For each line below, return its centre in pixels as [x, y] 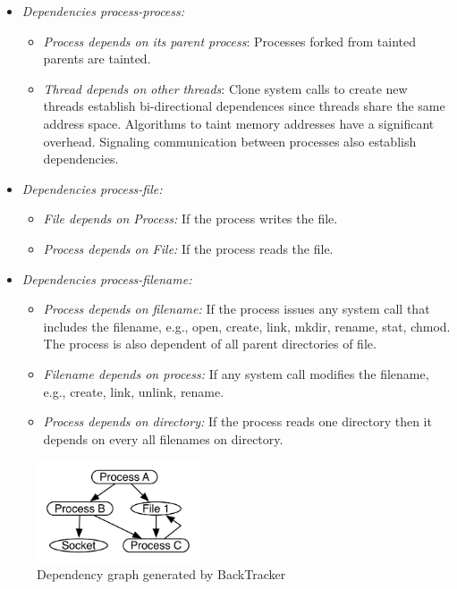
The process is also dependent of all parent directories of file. [210, 344]
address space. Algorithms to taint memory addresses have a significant [239, 123]
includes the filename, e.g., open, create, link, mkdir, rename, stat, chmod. [247, 326]
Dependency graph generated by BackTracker [161, 574]
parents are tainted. [97, 59]
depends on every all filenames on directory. [163, 438]
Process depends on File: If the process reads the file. [188, 248]
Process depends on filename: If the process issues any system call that [237, 309]
